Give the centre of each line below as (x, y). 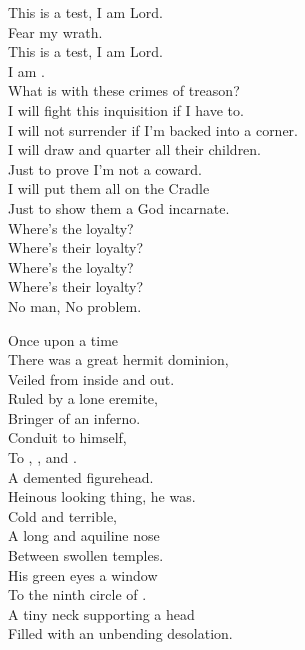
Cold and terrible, (62, 515)
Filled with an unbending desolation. (120, 633)
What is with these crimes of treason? (124, 90)
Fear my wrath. (55, 31)
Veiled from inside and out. (91, 378)
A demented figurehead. (81, 476)
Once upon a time (63, 339)
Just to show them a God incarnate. (119, 207)
